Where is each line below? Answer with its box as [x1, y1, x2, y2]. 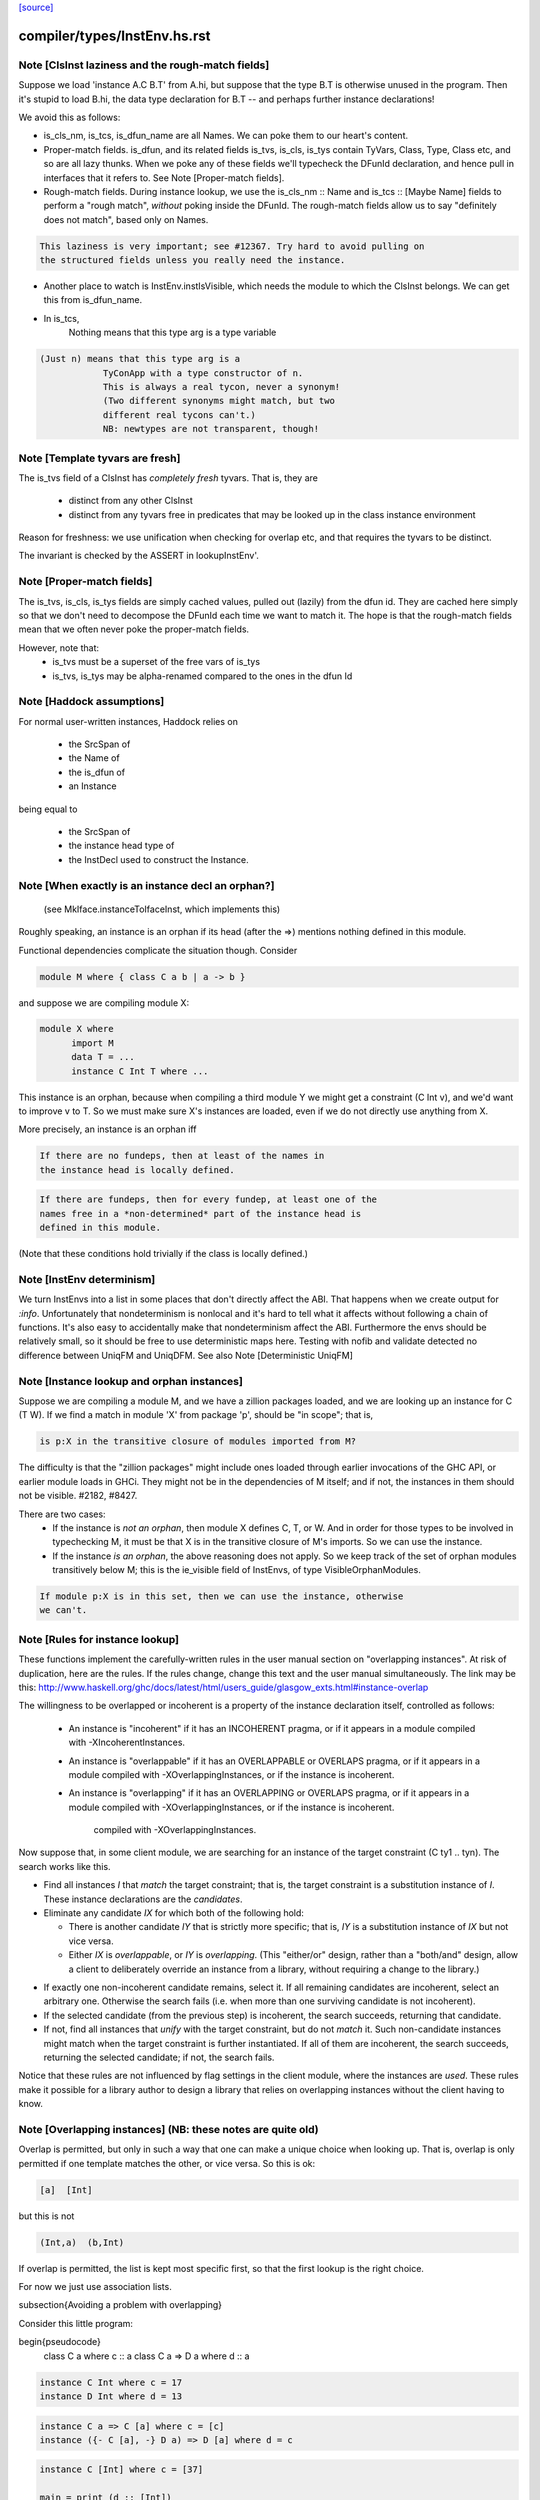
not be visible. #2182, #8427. [18, 1490, 138, 1502]
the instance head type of [68, 840, 175, 852]
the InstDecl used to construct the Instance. [68, 853, 249, 865]
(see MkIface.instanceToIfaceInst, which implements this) [43, 903, 281, 915]
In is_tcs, [43, 312, 80, 324]
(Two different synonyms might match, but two [102, 395, 335, 407]
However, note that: [18, 641, 100, 654]
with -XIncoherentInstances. [68, 1736, 185, 1749]
